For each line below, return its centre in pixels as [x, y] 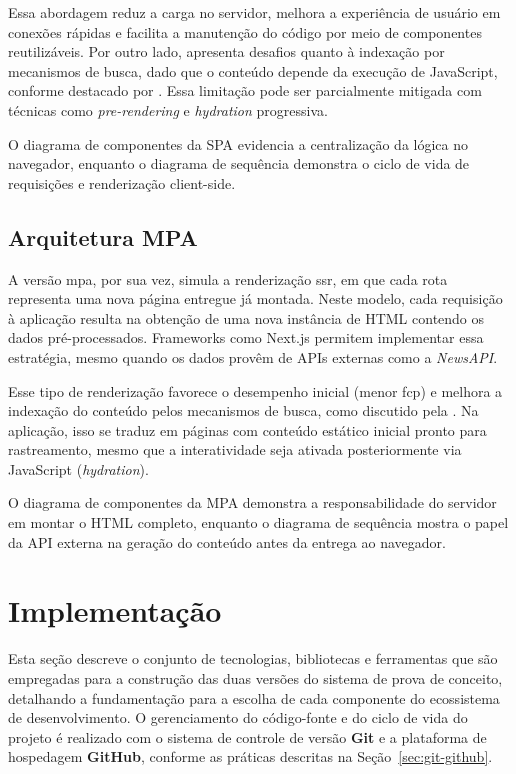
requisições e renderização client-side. [122, 182]
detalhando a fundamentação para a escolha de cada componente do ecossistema [254, 697]
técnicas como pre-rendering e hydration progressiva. [168, 109]
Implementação [115, 610]
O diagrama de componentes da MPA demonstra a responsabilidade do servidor [252, 502]
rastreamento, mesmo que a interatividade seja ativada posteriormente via [235, 449]
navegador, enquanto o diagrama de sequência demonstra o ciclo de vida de [239, 163]
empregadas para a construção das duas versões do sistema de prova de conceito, [255, 677]
